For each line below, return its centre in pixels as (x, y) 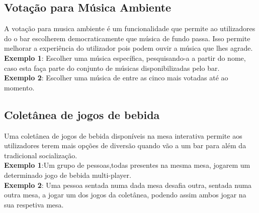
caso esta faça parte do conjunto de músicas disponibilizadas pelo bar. (112, 68)
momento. (19, 87)
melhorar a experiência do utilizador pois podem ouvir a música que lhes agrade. (128, 48)
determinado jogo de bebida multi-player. (68, 175)
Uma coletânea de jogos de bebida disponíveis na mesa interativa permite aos (123, 135)
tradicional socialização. (41, 155)
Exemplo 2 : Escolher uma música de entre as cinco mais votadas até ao (116, 78)
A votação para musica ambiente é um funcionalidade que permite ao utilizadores (130, 28)
